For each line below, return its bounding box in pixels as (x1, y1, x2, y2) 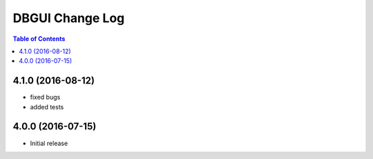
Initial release (30, 139, 68, 147)
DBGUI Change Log (12, 10, 125, 26)
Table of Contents (12, 35, 66, 43)
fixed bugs (30, 93, 61, 102)
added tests (30, 102, 64, 111)
